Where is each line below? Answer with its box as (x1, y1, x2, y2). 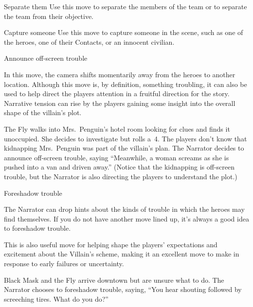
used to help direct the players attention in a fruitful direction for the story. (4, 88, 230, 99)
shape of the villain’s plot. (4, 107, 82, 118)
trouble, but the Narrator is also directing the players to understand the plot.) (4, 171, 237, 181)
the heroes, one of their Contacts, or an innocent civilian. (4, 36, 175, 47)
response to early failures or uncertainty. (4, 258, 124, 269)
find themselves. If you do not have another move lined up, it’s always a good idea (4, 213, 249, 223)
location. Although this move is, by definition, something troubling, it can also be (4, 79, 247, 89)
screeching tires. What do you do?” (4, 293, 108, 304)
